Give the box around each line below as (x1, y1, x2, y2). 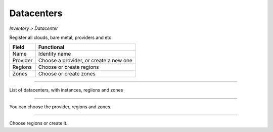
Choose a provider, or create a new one (38, 57, 132, 64)
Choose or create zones (38, 70, 96, 77)
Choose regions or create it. (9, 120, 68, 126)
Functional (38, 43, 65, 51)
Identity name (38, 51, 71, 58)
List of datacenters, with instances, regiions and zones (9, 87, 123, 93)
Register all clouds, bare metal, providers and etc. (9, 34, 113, 40)
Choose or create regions (38, 64, 99, 71)
